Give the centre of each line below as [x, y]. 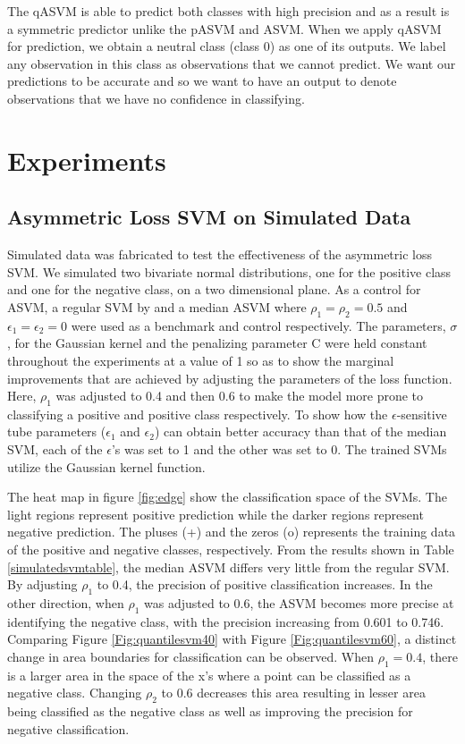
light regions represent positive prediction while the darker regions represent [216, 514]
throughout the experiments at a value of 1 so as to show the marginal [201, 360]
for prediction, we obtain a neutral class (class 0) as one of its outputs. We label [227, 46]
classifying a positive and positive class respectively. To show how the [198, 414]
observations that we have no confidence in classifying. [156, 98]
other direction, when [66, 603]
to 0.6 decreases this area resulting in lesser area [293, 693]
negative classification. [68, 728]
